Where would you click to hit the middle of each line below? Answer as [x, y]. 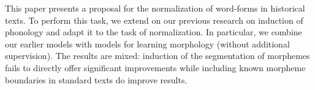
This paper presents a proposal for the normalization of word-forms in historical [155, 8]
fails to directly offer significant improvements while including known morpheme [155, 67]
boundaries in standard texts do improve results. [96, 79]
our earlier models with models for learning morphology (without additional [147, 43]
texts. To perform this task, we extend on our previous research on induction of [154, 20]
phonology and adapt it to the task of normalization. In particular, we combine [154, 32]
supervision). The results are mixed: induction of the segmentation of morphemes [157, 56]
